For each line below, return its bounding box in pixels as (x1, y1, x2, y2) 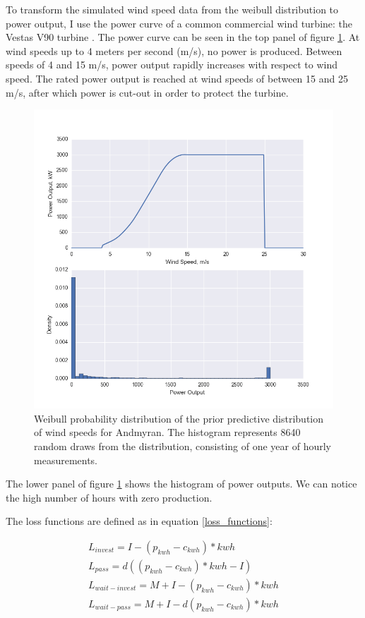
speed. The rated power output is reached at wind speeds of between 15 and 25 (6, 71, 348, 85)
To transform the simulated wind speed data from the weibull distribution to (6, 2, 339, 16)
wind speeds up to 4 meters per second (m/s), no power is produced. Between (6, 43, 342, 58)
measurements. (34, 452, 98, 467)
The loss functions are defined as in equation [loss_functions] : (6, 514, 273, 528)
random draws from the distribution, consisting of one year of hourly (34, 438, 331, 453)
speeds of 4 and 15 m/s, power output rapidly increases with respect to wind (6, 57, 337, 72)
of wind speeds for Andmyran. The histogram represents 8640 (34, 425, 301, 440)
